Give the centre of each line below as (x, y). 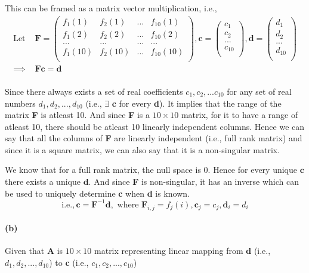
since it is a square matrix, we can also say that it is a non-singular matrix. (143, 149)
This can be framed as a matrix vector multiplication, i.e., (111, 8)
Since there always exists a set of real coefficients (94, 91)
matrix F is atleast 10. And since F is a (78, 115)
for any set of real (259, 91)
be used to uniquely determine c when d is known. (97, 193)
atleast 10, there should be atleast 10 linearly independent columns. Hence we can (155, 126)
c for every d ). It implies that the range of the (197, 103)
